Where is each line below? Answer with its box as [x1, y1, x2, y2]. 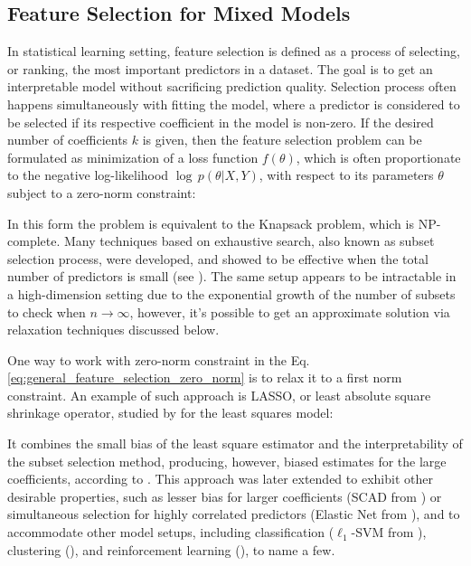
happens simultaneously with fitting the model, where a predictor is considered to [7, 94, 460, 113]
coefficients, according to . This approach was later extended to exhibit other [7, 469, 433, 488]
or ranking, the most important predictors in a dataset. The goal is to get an [7, 59, 433, 78]
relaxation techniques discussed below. [7, 320, 220, 339]
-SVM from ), [351, 523, 427, 542]
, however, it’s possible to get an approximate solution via [129, 302, 450, 321]
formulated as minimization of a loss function [7, 147, 259, 166]
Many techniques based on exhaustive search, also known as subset [63, 231, 435, 250]
